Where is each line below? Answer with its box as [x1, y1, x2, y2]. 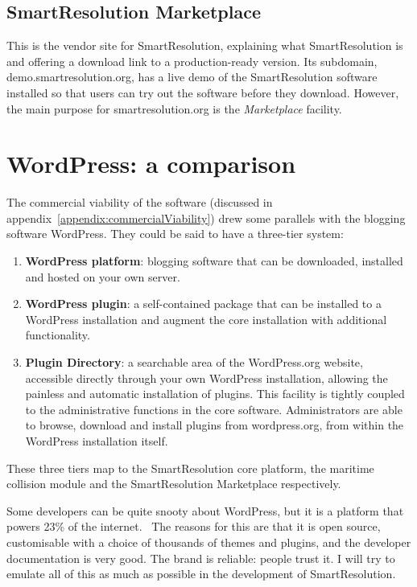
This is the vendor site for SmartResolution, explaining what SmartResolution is [6, 37, 403, 54]
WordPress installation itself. [25, 433, 168, 449]
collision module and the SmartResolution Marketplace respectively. [6, 475, 341, 492]
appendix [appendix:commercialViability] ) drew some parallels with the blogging [6, 209, 406, 226]
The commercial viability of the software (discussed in [6, 194, 273, 211]
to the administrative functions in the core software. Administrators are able [25, 400, 403, 417]
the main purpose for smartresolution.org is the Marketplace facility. [6, 100, 342, 117]
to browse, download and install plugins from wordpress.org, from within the [25, 417, 404, 433]
